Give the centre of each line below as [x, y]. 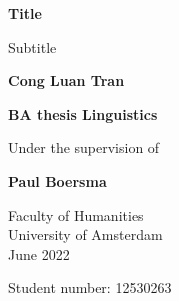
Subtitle [32, 46]
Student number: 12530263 [90, 287]
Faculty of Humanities [76, 214]
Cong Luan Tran [66, 80]
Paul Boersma [57, 180]
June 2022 [39, 253]
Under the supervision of [84, 147]
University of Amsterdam [85, 234]
